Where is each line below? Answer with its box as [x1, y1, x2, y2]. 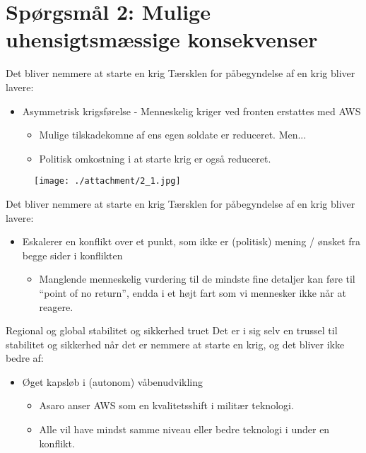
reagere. [39, 299, 73, 314]
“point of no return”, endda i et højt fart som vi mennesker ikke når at [39, 285, 346, 300]
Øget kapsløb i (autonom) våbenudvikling [22, 374, 203, 389]
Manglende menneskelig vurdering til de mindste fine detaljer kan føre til [39, 271, 355, 286]
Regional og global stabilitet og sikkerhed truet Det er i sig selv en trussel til [6, 323, 338, 338]
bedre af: [6, 351, 44, 365]
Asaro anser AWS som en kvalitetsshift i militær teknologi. [39, 398, 294, 413]
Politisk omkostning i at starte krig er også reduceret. [39, 151, 271, 165]
